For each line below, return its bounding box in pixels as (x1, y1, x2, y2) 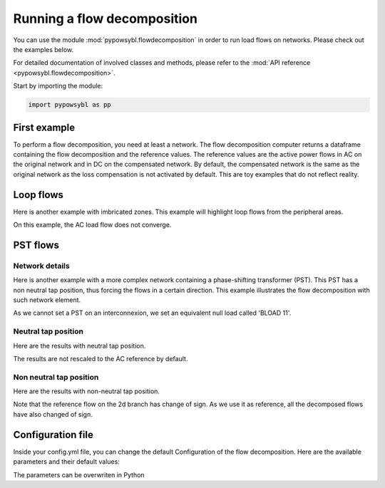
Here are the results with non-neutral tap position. (13, 387, 160, 395)
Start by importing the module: (13, 82, 103, 90)
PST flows (13, 239, 60, 251)
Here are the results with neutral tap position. (13, 341, 146, 350)
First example (13, 121, 76, 133)
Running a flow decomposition (13, 11, 197, 26)
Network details (13, 261, 71, 271)
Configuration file (13, 428, 94, 441)
